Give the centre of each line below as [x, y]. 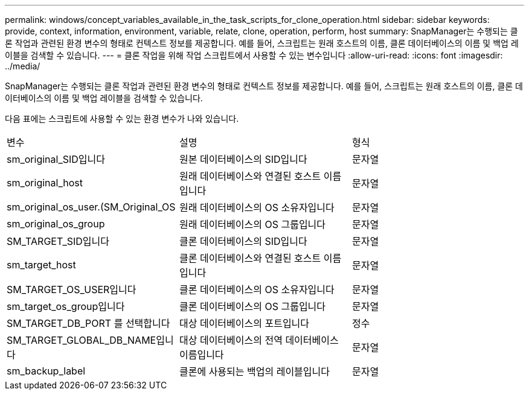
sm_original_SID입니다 [56, 159]
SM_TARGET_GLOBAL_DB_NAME [82, 340]
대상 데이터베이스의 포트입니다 [244, 323]
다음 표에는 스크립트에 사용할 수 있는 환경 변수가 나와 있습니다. [122, 118]
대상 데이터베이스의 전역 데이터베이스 [259, 340]
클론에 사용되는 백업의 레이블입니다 [255, 371]
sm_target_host [41, 265]
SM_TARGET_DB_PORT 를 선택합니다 [88, 323]
